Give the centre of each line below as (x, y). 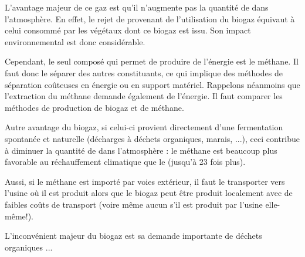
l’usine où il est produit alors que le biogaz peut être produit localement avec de (149, 193)
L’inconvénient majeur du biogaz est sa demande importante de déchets (133, 236)
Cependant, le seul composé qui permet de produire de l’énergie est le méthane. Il (152, 61)
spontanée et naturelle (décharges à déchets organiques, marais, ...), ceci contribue (152, 138)
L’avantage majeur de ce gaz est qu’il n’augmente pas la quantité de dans (137, 7)
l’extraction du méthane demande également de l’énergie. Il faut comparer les (144, 96)
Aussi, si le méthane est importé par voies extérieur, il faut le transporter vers (145, 181)
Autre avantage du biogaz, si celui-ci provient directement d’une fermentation (144, 127)
